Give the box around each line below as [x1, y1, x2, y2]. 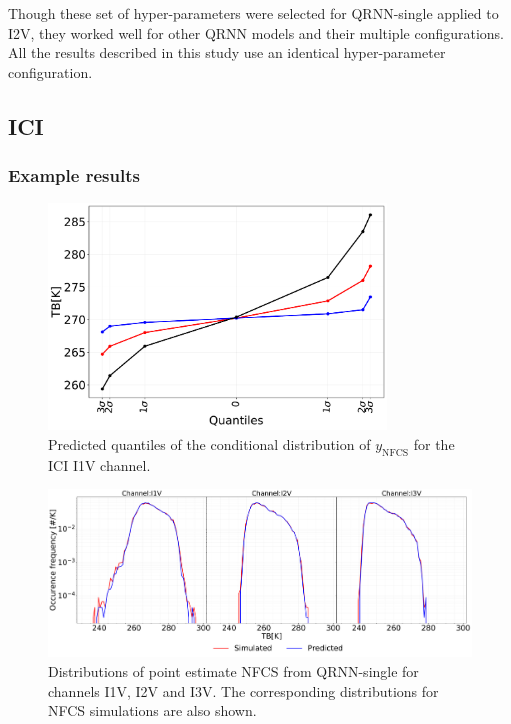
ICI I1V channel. [48, 454, 151, 475]
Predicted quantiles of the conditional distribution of [48, 433, 371, 454]
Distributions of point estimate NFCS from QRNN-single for [48, 660, 419, 681]
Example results [8, 163, 140, 188]
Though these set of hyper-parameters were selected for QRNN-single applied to [8, 3, 499, 23]
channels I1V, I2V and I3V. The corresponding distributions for [48, 680, 439, 701]
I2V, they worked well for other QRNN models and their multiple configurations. [8, 22, 505, 43]
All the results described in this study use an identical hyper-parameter [8, 42, 446, 63]
